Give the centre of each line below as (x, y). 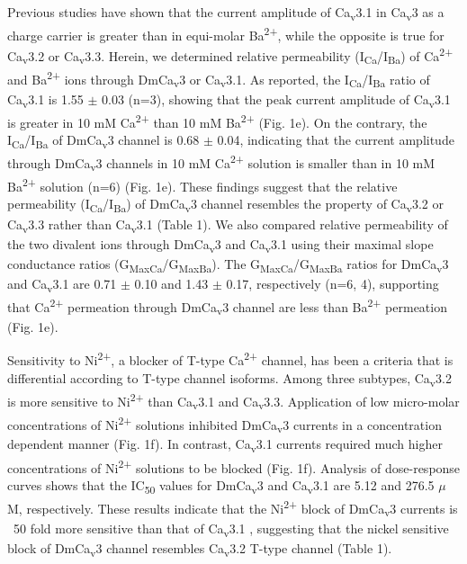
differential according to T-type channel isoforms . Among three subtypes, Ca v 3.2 (229, 379)
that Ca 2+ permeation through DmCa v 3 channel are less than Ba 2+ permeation (227, 307)
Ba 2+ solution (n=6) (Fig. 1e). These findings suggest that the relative (202, 185)
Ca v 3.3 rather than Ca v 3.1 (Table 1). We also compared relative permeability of (228, 225)
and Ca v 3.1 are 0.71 (62, 284)
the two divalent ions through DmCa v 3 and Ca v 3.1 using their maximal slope (220, 245)
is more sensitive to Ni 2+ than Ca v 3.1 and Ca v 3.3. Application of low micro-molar (233, 401)
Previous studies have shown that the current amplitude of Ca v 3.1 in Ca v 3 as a (226, 13)
